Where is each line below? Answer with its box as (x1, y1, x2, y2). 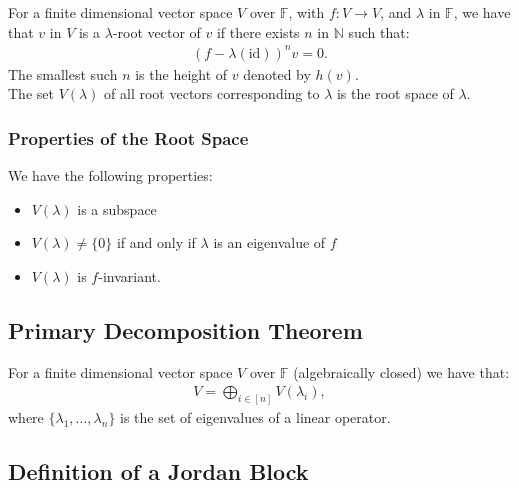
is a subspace (77, 198, 157, 219)
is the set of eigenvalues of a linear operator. (120, 407, 391, 428)
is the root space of (336, 83, 454, 104)
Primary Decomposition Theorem (8, 314, 363, 345)
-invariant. (98, 265, 161, 286)
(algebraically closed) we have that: (293, 361, 510, 382)
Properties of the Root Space (8, 125, 249, 150)
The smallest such (8, 63, 118, 84)
